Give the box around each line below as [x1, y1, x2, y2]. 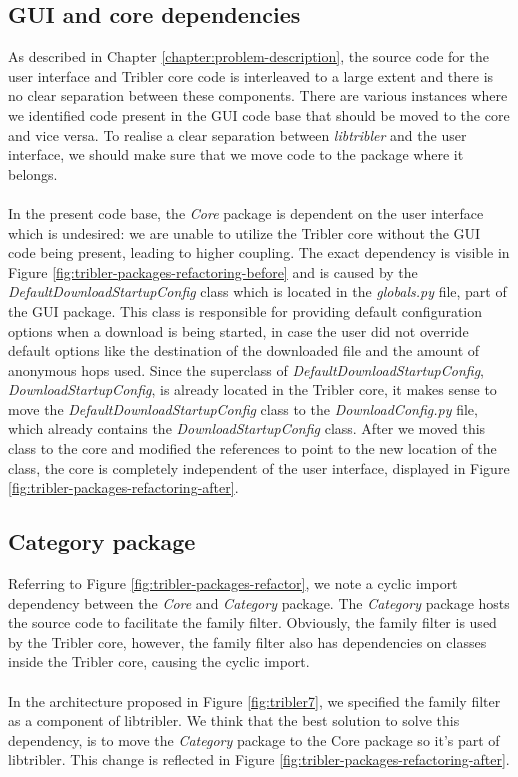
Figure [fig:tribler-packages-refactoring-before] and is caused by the [8, 261, 418, 282]
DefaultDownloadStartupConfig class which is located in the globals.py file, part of [8, 281, 507, 302]
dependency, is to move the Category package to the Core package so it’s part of [8, 729, 500, 750]
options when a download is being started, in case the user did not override [8, 320, 469, 341]
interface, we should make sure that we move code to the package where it [8, 144, 464, 165]
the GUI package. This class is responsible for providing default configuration [8, 300, 483, 321]
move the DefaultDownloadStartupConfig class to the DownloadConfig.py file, [8, 398, 478, 419]
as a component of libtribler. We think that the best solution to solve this [8, 710, 460, 731]
